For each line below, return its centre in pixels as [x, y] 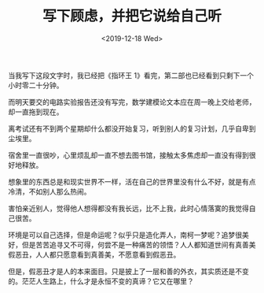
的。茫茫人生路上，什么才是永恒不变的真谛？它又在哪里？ [101, 281]
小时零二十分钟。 [36, 85]
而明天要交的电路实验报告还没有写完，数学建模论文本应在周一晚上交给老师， [132, 102]
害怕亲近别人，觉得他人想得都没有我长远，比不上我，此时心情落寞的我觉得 [128, 208]
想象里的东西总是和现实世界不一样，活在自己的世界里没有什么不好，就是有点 [132, 181]
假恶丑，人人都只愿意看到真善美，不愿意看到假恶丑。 [94, 254]
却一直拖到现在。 [36, 112]
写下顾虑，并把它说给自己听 [132, 16]
